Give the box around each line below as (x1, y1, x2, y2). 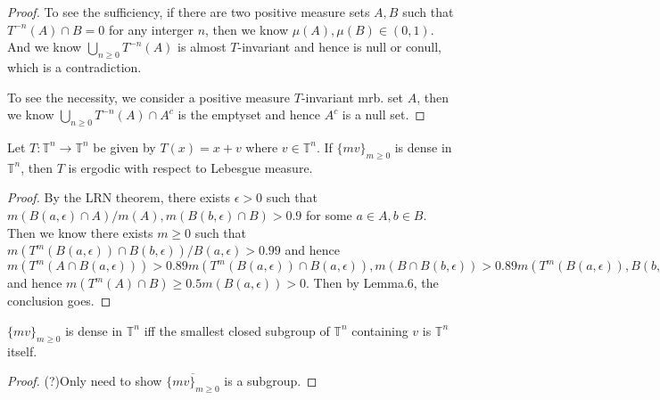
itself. (7, 341, 37, 360)
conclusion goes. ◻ (7, 291, 111, 310)
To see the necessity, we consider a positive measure (7, 87, 291, 106)
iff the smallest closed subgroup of (144, 321, 330, 339)
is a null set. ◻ (342, 105, 425, 124)
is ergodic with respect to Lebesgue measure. (68, 158, 313, 176)
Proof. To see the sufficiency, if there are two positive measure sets (7, 3, 370, 20)
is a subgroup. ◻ (224, 371, 318, 390)
